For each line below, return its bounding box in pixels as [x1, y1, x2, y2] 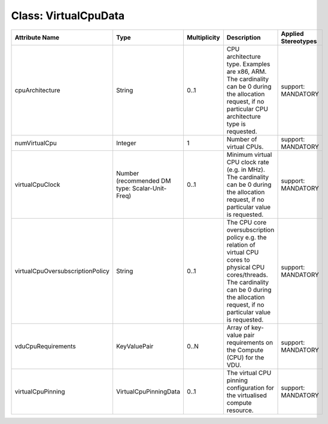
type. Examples [226, 60, 271, 68]
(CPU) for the [226, 353, 265, 362]
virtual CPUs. [226, 143, 264, 151]
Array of [226, 323, 250, 332]
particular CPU [226, 105, 269, 113]
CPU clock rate [226, 158, 269, 166]
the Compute [226, 346, 263, 354]
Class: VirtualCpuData [11, 9, 125, 22]
